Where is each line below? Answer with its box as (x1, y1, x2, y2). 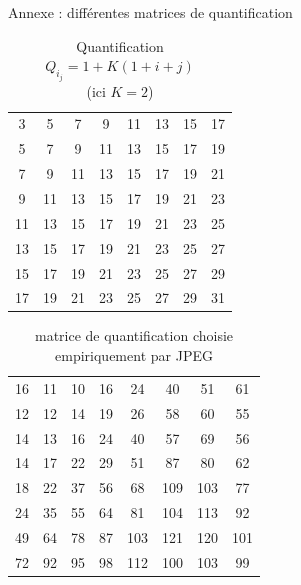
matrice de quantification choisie (34, 325, 234, 346)
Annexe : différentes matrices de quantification (8, 2, 293, 22)
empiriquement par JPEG (55, 345, 213, 366)
